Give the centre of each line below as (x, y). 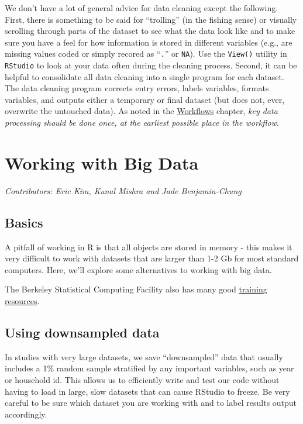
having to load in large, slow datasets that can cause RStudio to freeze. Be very (147, 391)
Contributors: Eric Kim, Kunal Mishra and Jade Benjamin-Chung (123, 190)
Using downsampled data (82, 332)
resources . (22, 300)
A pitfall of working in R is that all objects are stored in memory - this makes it (149, 247)
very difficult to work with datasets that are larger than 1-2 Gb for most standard (152, 258)
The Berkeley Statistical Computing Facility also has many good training (136, 289)
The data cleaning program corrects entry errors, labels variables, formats (137, 88)
